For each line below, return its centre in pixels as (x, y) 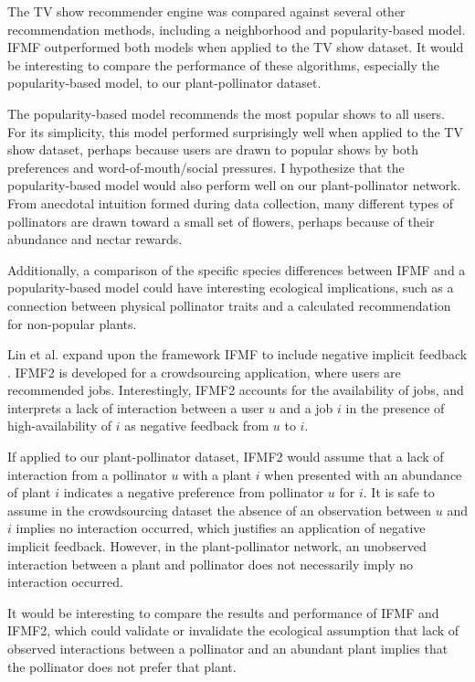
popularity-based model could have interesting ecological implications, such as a (231, 288)
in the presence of (395, 407)
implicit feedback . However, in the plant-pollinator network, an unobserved (217, 546)
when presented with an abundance (363, 474)
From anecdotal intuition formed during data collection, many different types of (231, 202)
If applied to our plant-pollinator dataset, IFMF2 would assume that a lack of (226, 457)
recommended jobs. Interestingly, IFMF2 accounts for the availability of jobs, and (236, 390)
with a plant (217, 474)
